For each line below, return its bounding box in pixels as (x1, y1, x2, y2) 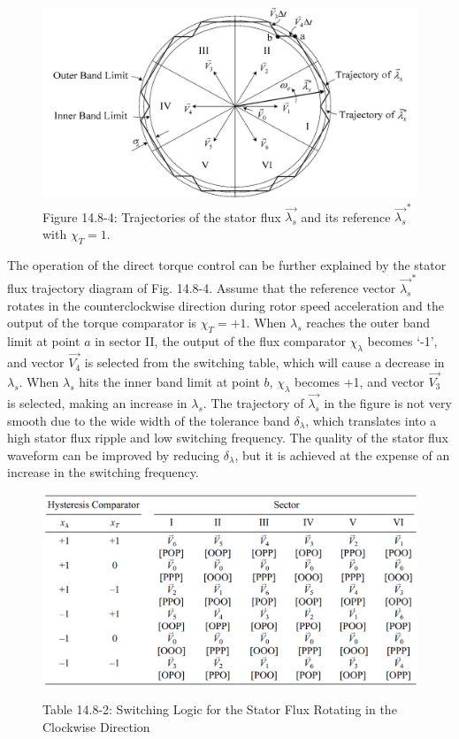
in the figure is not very (324, 393, 452, 412)
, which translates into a (305, 411, 437, 429)
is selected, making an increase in (7, 393, 187, 412)
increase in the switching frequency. (7, 463, 199, 481)
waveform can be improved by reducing (7, 445, 220, 464)
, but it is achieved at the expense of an (234, 445, 450, 464)
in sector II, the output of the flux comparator (95, 332, 346, 350)
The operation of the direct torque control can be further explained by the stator (7, 255, 447, 273)
